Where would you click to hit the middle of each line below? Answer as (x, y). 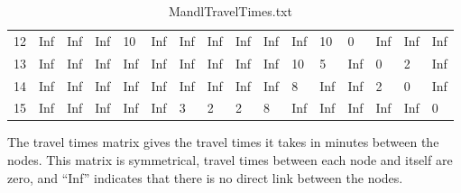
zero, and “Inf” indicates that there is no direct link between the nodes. (205, 177)
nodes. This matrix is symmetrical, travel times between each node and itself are (230, 160)
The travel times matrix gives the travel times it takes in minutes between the (223, 142)
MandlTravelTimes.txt (230, 11)
